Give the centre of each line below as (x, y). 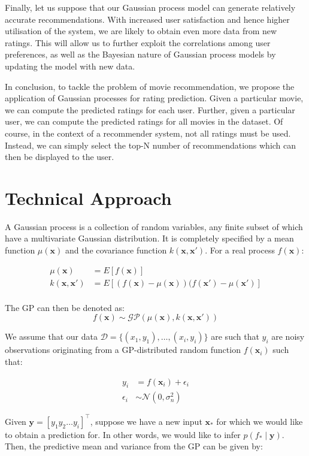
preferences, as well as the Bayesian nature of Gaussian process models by (140, 54)
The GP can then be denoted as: (65, 307)
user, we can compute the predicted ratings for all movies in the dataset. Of (144, 121)
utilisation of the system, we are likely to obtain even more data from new (141, 31)
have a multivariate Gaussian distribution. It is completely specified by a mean (149, 238)
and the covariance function (116, 250)
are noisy (288, 336)
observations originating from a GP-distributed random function (123, 350)
